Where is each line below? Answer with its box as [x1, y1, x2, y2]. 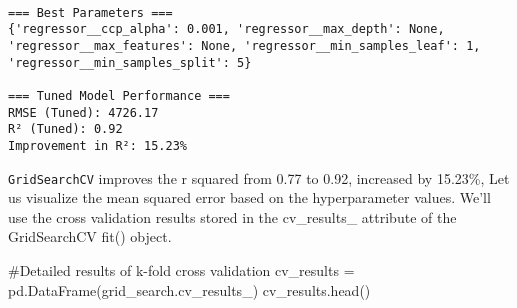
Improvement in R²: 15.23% [8, 138, 187, 153]
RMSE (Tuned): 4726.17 [8, 105, 159, 120]
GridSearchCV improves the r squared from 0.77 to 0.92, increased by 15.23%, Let [8, 167, 510, 188]
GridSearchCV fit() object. [8, 226, 172, 247]
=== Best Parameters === [8, 5, 173, 20]
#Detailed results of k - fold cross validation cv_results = [8, 260, 355, 280]
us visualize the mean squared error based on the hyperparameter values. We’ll [8, 187, 491, 208]
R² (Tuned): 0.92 [8, 122, 123, 137]
